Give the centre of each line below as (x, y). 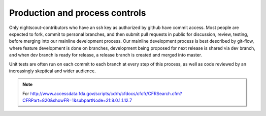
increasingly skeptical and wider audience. (52, 71)
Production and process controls (78, 13)
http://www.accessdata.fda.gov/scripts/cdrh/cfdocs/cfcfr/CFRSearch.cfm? (106, 93)
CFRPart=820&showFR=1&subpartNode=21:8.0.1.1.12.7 (77, 100)
